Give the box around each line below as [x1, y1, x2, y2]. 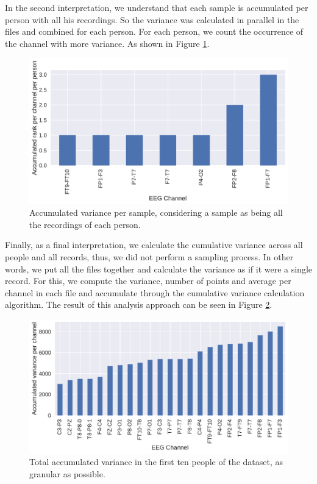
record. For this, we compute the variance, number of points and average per [5, 274, 291, 287]
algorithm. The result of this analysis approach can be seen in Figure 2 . [5, 298, 272, 311]
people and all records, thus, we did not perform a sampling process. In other [5, 251, 294, 263]
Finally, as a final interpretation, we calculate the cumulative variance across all [5, 238, 303, 251]
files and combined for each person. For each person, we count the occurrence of [5, 25, 304, 38]
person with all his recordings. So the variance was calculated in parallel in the [5, 13, 299, 26]
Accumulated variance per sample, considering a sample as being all [29, 206, 283, 219]
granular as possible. [29, 467, 105, 480]
